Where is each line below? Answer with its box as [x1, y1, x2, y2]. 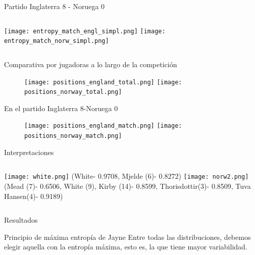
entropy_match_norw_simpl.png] [4, 37, 109, 45]
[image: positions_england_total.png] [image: [24, 78, 182, 86]
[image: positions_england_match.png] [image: [24, 122, 182, 130]
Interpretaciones [4, 146, 54, 157]
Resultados [4, 215, 38, 225]
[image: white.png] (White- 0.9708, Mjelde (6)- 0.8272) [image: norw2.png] [4, 171, 249, 181]
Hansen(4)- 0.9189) [4, 190, 63, 201]
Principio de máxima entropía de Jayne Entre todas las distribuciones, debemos [4, 231, 251, 242]
